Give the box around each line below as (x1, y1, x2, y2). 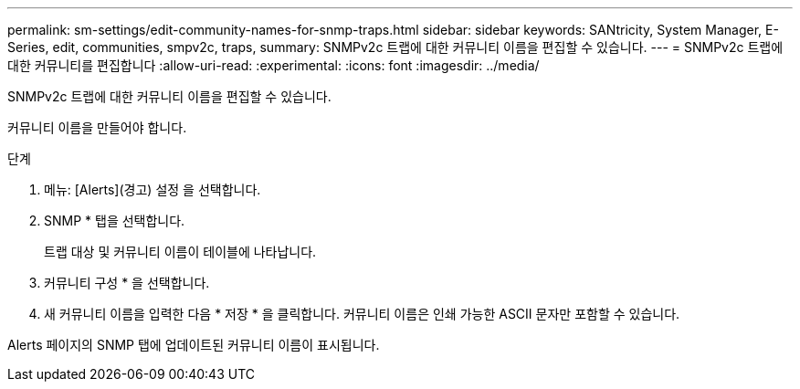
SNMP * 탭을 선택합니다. (44, 213, 185, 228)
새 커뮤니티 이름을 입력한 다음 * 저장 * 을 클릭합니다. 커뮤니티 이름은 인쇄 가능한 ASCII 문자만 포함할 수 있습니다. (44, 306, 680, 321)
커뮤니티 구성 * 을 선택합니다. (44, 275, 210, 290)
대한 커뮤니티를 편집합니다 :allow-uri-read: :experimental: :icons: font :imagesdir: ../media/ (7, 58, 540, 73)
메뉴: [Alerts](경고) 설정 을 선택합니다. (44, 182, 261, 197)
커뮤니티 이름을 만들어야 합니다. (7, 120, 187, 135)
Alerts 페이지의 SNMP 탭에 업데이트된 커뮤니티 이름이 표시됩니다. (7, 337, 380, 352)
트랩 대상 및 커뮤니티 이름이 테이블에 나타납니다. (44, 244, 317, 259)
